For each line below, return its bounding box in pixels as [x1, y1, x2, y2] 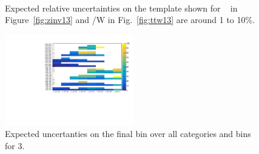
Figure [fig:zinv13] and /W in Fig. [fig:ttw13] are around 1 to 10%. [5, 13, 255, 26]
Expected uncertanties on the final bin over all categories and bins [5, 127, 251, 140]
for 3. [5, 139, 25, 152]
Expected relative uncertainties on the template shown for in [5, 1, 238, 14]
